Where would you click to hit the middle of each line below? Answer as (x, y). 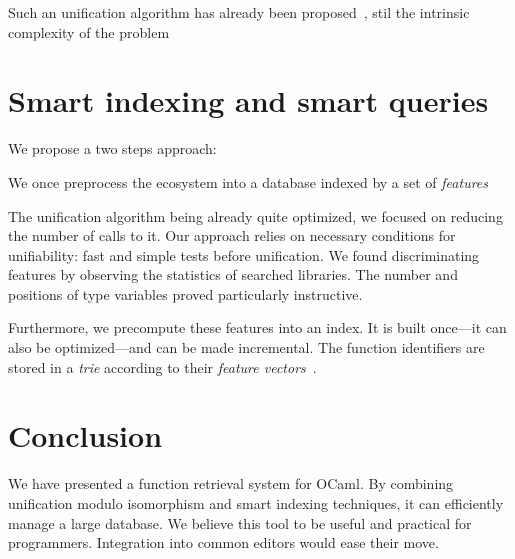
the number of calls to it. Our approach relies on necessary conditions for (232, 235)
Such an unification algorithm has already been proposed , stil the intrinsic (239, 12)
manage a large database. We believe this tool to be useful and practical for (240, 522)
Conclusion (85, 435)
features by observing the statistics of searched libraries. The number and (233, 274)
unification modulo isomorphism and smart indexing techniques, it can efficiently (256, 502)
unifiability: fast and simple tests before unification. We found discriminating (244, 254)
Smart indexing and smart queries (248, 100)
